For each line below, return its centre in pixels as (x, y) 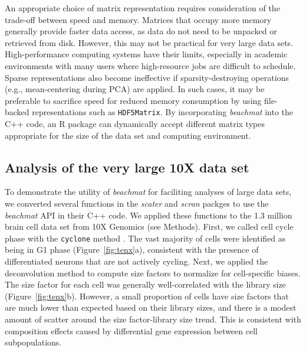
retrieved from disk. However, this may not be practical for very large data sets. (149, 42)
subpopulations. (33, 342)
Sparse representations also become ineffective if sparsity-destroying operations (147, 77)
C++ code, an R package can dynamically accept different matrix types (135, 123)
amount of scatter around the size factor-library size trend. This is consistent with (153, 319)
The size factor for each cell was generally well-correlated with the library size (145, 284)
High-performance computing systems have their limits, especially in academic (146, 54)
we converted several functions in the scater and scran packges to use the (137, 203)
